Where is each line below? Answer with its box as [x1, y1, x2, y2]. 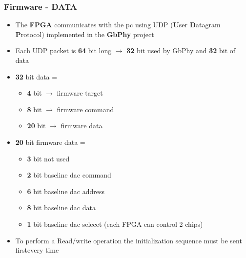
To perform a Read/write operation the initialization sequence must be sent [15, 235, 242, 245]
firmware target [57, 88, 103, 98]
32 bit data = [15, 71, 58, 81]
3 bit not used [27, 153, 70, 163]
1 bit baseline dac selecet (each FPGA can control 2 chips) [27, 218, 203, 229]
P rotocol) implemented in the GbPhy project [15, 29, 154, 39]
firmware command [57, 104, 114, 114]
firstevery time [15, 245, 59, 255]
